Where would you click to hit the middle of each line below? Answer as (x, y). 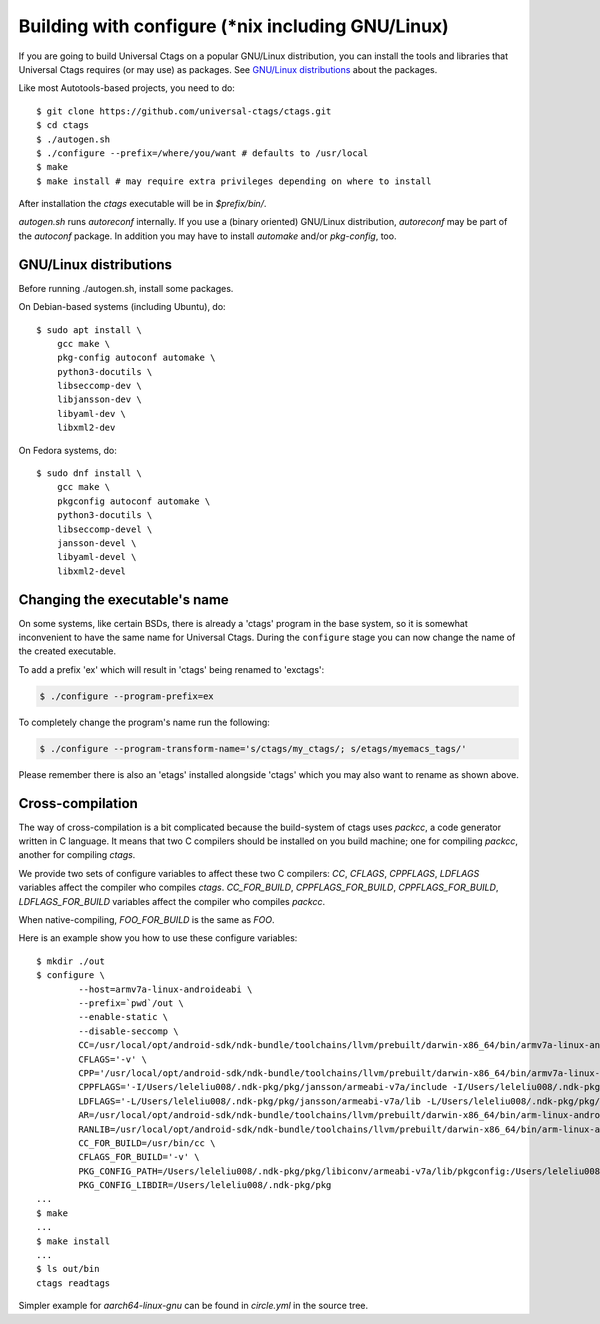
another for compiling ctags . (77, 855)
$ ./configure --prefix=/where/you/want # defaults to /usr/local (202, 153)
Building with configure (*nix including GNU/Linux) (233, 26)
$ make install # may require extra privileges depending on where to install (234, 181)
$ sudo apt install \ (89, 329)
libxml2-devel (91, 571)
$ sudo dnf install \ (89, 473)
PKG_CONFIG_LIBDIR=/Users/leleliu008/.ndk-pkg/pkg (205, 1185)
